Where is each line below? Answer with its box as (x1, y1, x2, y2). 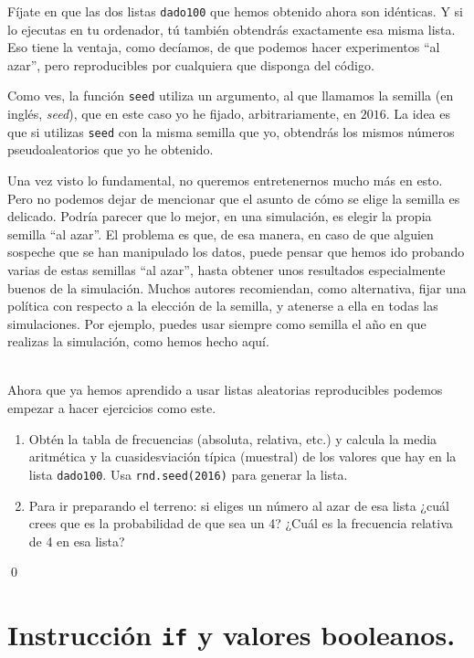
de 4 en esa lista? (28, 531, 125, 550)
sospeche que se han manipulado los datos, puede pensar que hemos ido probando (7, 242, 465, 261)
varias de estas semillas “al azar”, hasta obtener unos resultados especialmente (7, 260, 446, 279)
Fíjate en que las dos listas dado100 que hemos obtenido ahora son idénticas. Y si (7, 2, 463, 20)
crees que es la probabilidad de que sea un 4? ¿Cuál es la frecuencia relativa (28, 514, 453, 533)
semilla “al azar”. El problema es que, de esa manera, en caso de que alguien (7, 224, 434, 243)
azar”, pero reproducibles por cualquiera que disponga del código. (7, 55, 374, 74)
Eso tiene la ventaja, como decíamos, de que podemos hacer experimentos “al (7, 37, 440, 57)
